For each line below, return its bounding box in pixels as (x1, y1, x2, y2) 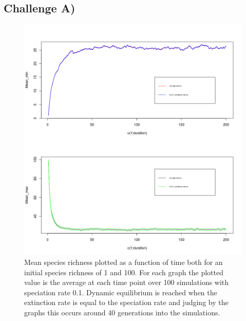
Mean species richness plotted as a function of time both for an (24, 256, 223, 267)
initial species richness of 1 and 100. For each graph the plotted (24, 266, 223, 277)
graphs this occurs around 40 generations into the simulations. (24, 307, 220, 317)
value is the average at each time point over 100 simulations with (24, 277, 229, 288)
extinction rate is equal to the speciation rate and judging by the (24, 297, 229, 308)
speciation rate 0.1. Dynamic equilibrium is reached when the (24, 287, 217, 297)
